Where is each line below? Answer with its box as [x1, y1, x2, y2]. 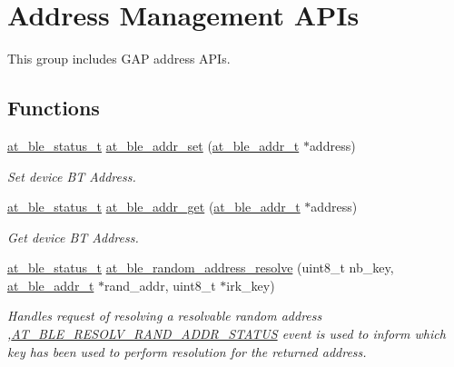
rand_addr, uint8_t [104, 275, 216, 294]
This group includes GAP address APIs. [7, 49, 231, 68]
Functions [7, 94, 100, 122]
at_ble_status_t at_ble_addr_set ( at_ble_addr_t [7, 135, 300, 154]
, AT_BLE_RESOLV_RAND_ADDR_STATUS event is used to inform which [7, 324, 446, 343]
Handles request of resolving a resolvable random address [7, 306, 322, 325]
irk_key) [226, 275, 275, 294]
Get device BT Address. [7, 227, 139, 246]
